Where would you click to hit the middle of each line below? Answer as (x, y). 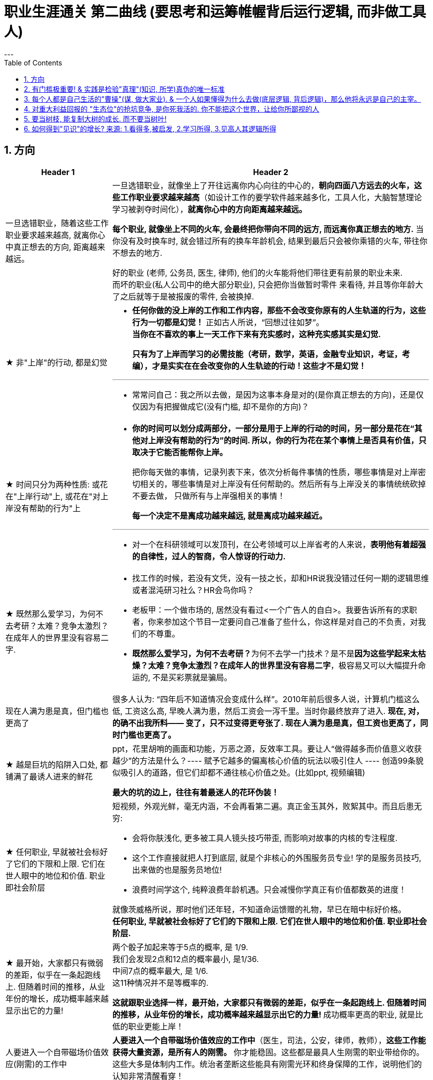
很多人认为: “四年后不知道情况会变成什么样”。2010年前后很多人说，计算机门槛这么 (266, 699)
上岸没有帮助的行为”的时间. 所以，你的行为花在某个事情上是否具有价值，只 (287, 440)
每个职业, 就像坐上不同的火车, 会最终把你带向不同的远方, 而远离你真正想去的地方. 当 (268, 229)
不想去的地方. (137, 253)
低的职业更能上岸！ (148, 1026)
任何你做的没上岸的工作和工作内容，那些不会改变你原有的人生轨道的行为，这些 (279, 310)
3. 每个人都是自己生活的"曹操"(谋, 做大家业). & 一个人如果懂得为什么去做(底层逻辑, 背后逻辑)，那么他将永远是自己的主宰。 (222, 99)
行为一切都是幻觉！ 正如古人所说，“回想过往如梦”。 (228, 322)
